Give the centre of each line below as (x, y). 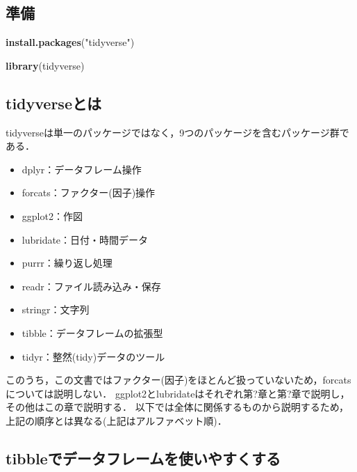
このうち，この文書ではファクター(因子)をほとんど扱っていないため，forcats (178, 380)
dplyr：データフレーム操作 (82, 169)
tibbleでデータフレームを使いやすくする (143, 458)
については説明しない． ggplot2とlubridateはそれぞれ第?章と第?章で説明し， (178, 393)
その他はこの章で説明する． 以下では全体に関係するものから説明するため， (177, 407)
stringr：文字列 (56, 309)
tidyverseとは (53, 103)
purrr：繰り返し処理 (67, 263)
